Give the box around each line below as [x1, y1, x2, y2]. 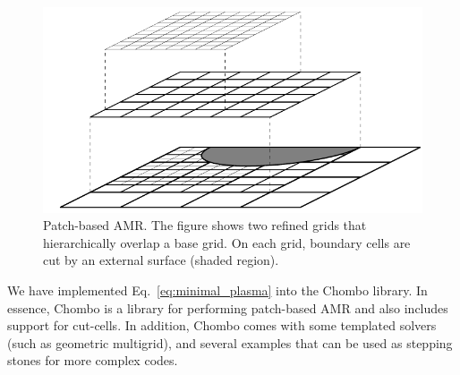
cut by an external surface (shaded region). [43, 251, 279, 269]
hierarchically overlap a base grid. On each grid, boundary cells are [43, 233, 411, 251]
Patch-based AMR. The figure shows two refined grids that [43, 216, 367, 234]
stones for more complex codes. [7, 351, 178, 370]
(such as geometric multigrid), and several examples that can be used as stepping [7, 333, 453, 352]
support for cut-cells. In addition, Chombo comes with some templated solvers [7, 316, 437, 335]
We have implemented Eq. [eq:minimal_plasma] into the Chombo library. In [7, 281, 428, 300]
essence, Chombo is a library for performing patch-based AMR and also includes [7, 298, 448, 317]
